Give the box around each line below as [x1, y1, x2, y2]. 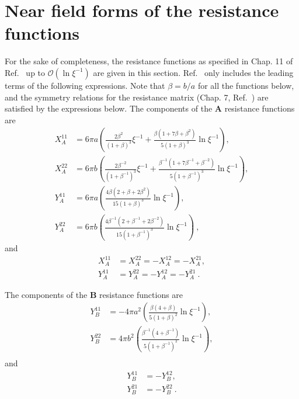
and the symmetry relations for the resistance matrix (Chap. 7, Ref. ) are [5, 91, 269, 103]
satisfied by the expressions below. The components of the [5, 102, 213, 115]
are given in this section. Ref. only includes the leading [93, 66, 294, 78]
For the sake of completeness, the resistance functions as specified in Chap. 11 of [5, 55, 293, 67]
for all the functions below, [197, 79, 294, 91]
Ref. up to [5, 66, 46, 78]
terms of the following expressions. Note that [5, 79, 165, 91]
